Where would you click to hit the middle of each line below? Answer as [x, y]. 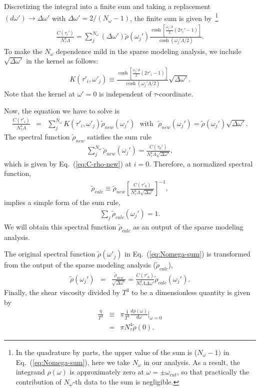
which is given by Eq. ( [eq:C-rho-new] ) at [68, 163]
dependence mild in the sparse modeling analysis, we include [149, 51]
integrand [30, 372]
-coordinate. [175, 94]
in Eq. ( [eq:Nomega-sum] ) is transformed [187, 254]
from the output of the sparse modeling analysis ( [80, 265]
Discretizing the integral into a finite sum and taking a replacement [107, 6]
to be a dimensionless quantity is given [191, 292]
